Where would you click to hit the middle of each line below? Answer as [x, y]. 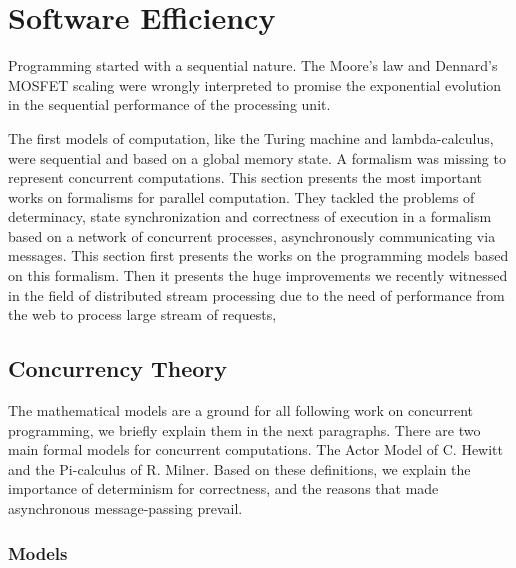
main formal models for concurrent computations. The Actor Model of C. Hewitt [256, 449]
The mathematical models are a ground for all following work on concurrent [241, 410]
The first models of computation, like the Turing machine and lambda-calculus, [251, 137]
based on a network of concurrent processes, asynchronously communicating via [252, 235]
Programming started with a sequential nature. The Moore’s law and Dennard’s [253, 65]
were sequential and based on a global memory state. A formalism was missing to [257, 157]
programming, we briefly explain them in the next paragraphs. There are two [244, 429]
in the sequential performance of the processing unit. [169, 104]
